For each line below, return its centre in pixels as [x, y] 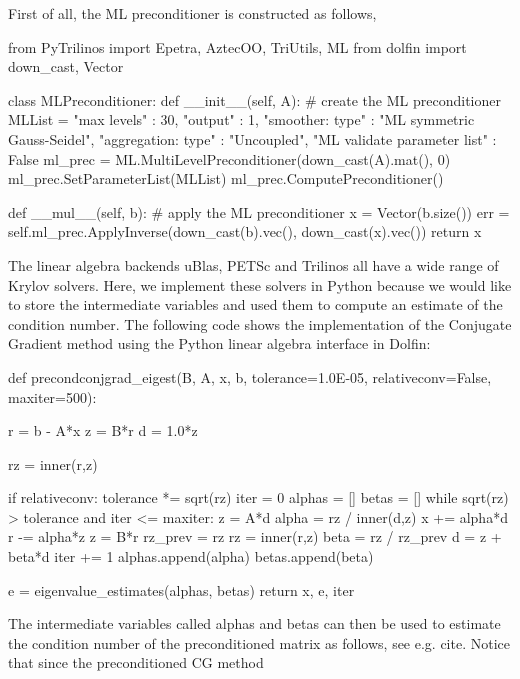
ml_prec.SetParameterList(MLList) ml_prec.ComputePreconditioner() [226, 178]
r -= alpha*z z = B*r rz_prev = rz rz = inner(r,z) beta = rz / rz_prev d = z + [255, 536]
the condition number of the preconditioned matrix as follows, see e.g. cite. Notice [259, 642]
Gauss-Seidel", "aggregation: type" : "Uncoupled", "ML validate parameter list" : [252, 138]
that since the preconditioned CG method [136, 662]
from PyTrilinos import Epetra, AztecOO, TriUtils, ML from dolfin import [237, 46]
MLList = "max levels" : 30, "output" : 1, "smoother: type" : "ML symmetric [241, 119]
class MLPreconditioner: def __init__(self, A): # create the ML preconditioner [254, 99]
